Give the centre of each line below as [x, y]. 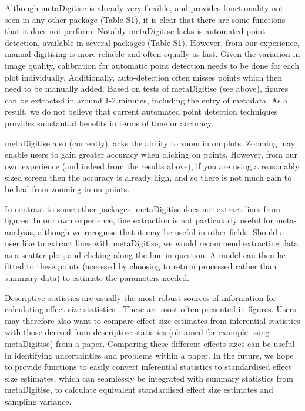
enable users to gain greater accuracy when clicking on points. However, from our [151, 154]
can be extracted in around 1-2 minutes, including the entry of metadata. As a [146, 100]
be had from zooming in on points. [67, 188]
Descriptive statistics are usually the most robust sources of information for [140, 297]
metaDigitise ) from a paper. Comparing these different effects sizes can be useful [150, 344]
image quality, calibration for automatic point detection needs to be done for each [152, 65]
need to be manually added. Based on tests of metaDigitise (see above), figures [147, 88]
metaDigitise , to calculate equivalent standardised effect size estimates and [139, 390]
